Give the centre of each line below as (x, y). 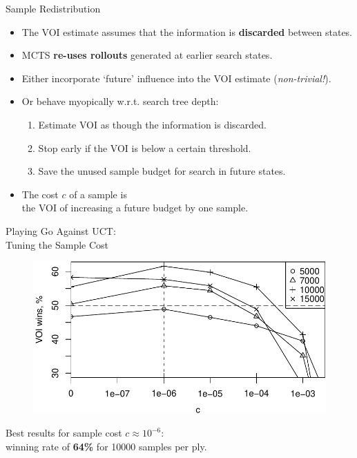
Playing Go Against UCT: (61, 230)
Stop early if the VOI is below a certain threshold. (145, 147)
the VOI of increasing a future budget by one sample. (135, 208)
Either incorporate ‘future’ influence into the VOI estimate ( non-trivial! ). (176, 78)
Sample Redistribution (53, 8)
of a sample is (98, 194)
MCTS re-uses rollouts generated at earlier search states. (147, 55)
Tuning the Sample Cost (57, 244)
